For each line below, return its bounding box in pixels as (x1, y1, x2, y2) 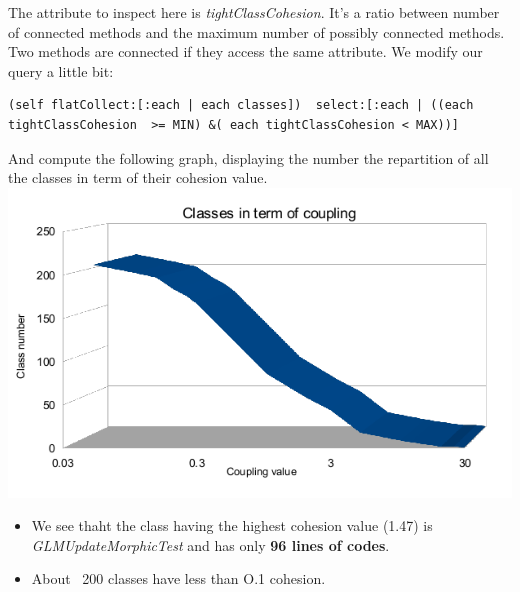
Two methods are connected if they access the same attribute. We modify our (8, 41, 483, 62)
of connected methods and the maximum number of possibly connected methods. (8, 21, 505, 42)
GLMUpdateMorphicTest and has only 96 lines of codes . (31, 534, 390, 555)
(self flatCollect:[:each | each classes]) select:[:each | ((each (8, 98, 474, 113)
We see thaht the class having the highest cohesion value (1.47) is (31, 515, 433, 536)
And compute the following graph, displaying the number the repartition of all (8, 147, 489, 168)
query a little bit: (8, 60, 114, 81)
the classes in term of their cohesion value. (8, 167, 268, 188)
